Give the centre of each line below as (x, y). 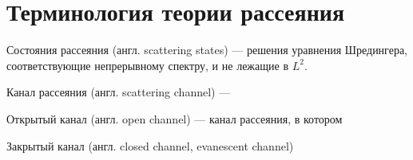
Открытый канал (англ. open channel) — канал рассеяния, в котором (175, 118)
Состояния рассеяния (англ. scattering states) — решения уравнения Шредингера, (207, 50)
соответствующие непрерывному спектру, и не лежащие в (147, 65)
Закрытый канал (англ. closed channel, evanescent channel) (150, 145)
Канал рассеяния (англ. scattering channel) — (119, 92)
